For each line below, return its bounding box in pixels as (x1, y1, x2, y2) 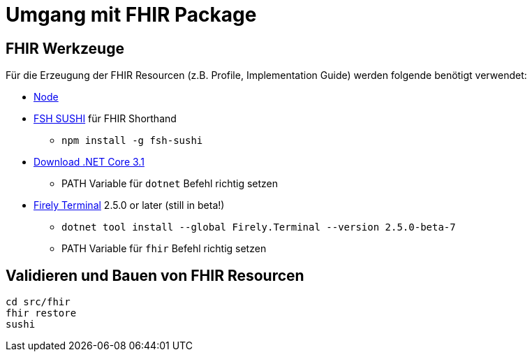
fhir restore (6, 307, 77, 319)
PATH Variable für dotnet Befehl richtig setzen (61, 177, 279, 190)
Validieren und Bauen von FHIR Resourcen (6, 266, 304, 284)
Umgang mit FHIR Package (6, 3, 257, 27)
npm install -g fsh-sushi (61, 135, 203, 147)
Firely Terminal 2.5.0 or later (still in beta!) (34, 199, 225, 212)
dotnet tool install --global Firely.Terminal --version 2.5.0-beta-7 (61, 221, 456, 233)
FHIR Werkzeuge (6, 39, 124, 57)
